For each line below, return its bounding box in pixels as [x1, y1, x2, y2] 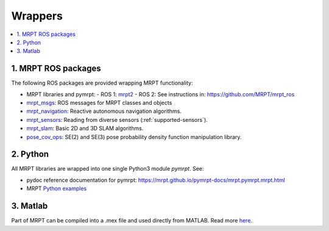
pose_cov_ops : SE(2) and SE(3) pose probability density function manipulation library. [26, 133, 242, 140]
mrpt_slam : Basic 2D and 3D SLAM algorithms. [26, 125, 144, 132]
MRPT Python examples [26, 185, 87, 192]
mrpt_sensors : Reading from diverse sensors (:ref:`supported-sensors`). [26, 116, 208, 123]
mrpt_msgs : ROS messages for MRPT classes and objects [26, 99, 172, 107]
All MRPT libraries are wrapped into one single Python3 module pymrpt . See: [11, 165, 204, 172]
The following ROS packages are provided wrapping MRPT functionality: [11, 79, 193, 87]
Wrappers [11, 9, 63, 23]
